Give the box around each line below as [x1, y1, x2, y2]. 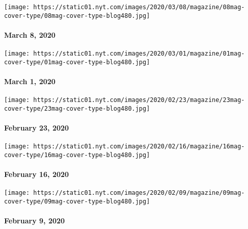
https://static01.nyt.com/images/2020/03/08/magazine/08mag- [33, 4, 245, 11]
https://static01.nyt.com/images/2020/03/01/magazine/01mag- [33, 50, 245, 58]
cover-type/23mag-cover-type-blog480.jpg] [4, 105, 150, 112]
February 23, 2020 [4, 122, 69, 133]
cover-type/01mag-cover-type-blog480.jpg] [4, 58, 150, 66]
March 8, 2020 [4, 29, 56, 40]
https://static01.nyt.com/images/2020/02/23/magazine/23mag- [33, 96, 245, 104]
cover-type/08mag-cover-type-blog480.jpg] [4, 12, 150, 19]
